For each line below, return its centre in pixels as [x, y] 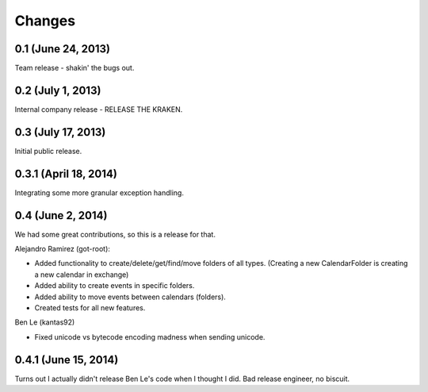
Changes [45, 21]
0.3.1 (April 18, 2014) [66, 173]
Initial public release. [48, 151]
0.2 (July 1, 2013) [58, 90]
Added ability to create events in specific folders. [115, 286]
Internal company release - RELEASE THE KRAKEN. [99, 109]
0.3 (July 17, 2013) [60, 132]
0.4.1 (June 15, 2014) [67, 360]
